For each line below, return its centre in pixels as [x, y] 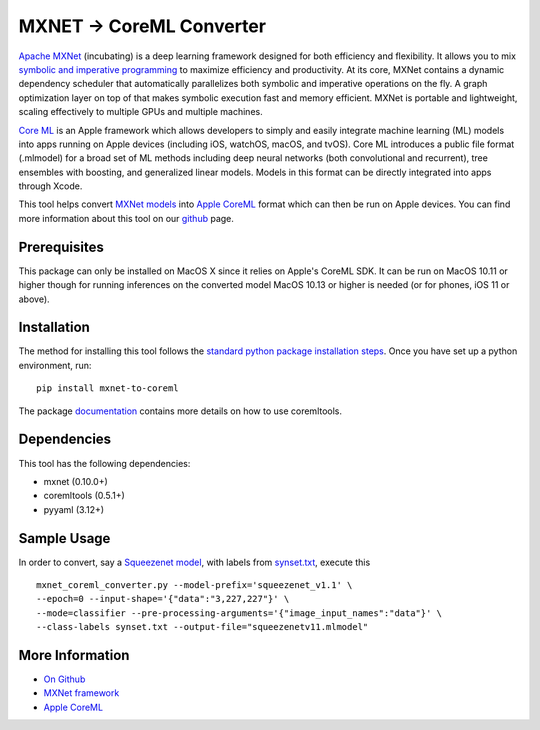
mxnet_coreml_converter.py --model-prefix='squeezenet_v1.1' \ [194, 584]
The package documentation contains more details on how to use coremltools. [180, 411]
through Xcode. [50, 186]
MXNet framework [81, 693]
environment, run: [55, 365]
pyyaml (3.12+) [74, 509]
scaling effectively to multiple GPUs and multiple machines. [141, 112]
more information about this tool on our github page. [126, 218]
